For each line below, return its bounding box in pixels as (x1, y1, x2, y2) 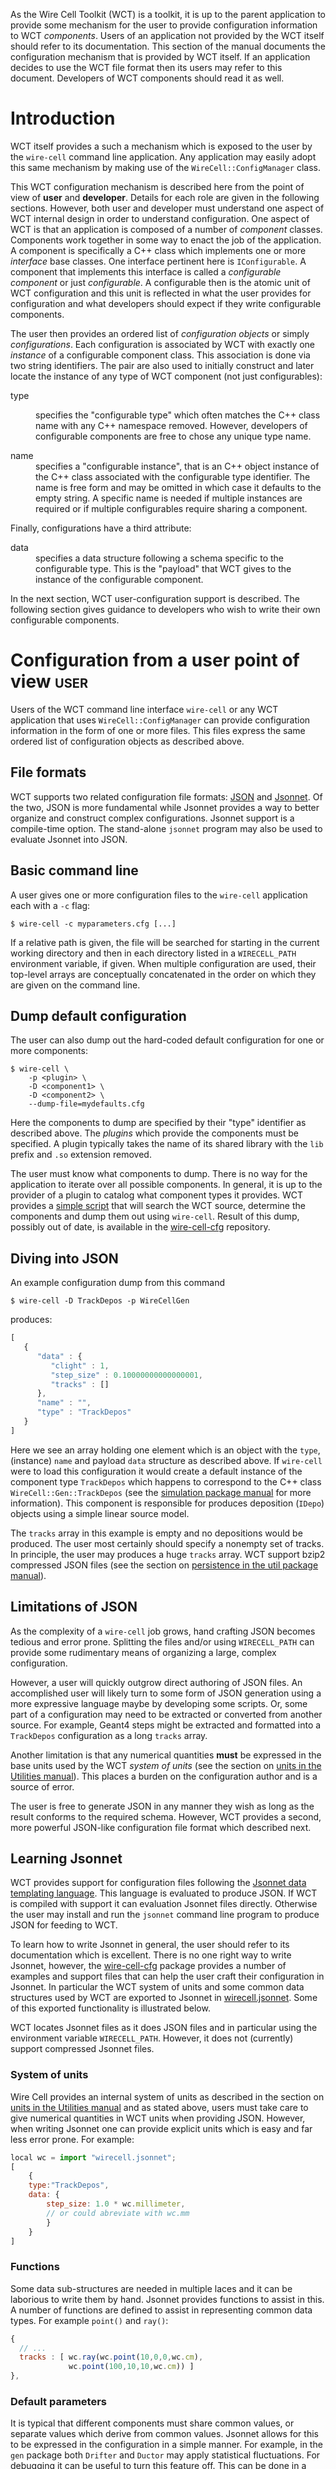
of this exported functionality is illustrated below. (10, 2002, 211, 2014)
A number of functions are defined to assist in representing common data (10, 2304, 313, 2316)
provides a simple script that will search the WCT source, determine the (10, 1200, 306, 1212)
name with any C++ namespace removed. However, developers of (35, 419, 308, 431)
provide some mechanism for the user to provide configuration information (10, 19, 318, 31)
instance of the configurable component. (35, 573, 204, 585)
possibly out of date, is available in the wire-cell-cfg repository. (10, 1221, 271, 1233)
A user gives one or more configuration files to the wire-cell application (10, 889, 308, 901)
